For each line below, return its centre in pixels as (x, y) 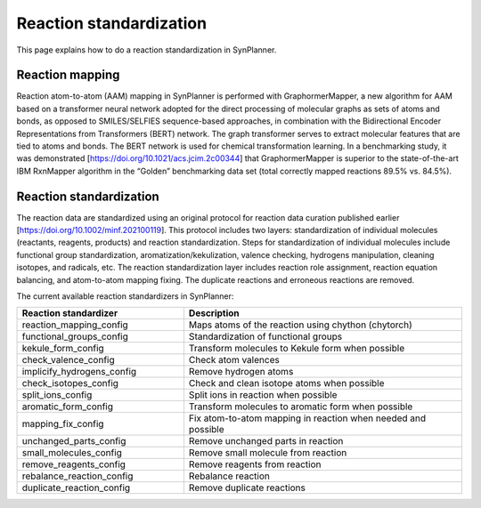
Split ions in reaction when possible (263, 395)
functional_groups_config (75, 336)
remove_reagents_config (74, 464)
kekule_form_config (63, 349)
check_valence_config (68, 360)
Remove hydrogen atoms (241, 372)
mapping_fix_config (63, 424)
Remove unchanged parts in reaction (266, 441)
